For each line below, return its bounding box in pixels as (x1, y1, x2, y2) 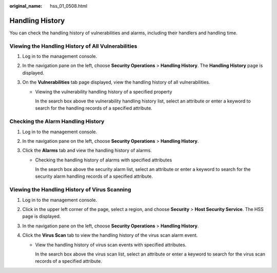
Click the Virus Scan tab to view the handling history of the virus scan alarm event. (22, 232, 198, 238)
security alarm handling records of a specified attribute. (35, 173, 153, 179)
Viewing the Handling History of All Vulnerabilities (9, 43, 137, 50)
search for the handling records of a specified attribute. (35, 105, 152, 111)
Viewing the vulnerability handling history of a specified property (35, 89, 172, 95)
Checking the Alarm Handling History (9, 118, 105, 125)
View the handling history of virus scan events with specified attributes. (35, 241, 187, 248)
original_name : (9, 3, 43, 9)
